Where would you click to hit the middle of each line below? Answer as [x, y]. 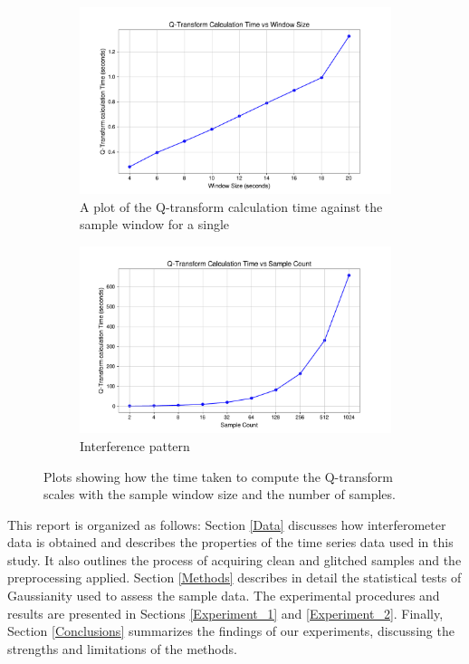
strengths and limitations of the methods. [122, 648]
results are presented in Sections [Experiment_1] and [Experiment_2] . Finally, [225, 613]
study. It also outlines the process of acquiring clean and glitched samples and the [234, 559]
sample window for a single [155, 224]
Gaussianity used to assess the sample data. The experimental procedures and [224, 596]
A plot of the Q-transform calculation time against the [231, 206]
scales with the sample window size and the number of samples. [220, 494]
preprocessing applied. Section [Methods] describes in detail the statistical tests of [234, 577]
